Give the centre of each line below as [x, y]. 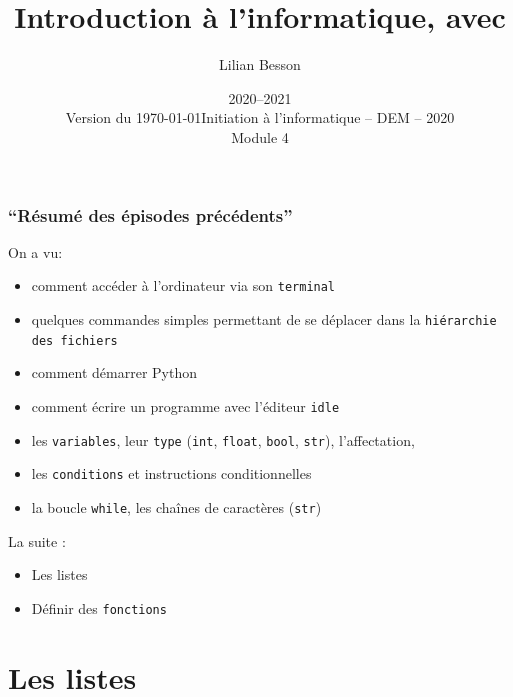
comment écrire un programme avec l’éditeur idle [185, 405]
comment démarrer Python [114, 372]
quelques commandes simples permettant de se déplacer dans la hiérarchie [264, 319]
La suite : [37, 540]
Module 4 [260, 136]
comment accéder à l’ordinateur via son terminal [183, 285]
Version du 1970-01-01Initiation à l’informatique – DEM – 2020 [260, 117]
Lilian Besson [260, 64]
